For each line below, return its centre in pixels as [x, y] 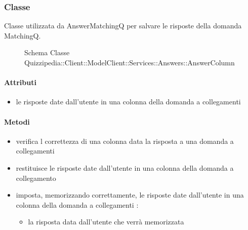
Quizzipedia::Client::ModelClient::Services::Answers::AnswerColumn [130, 62]
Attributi [20, 82]
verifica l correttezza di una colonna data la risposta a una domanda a [125, 141]
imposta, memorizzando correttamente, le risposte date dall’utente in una [130, 195]
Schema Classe [47, 52]
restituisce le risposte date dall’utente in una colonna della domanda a [125, 167]
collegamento [36, 178]
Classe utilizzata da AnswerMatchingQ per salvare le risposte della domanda [123, 26]
